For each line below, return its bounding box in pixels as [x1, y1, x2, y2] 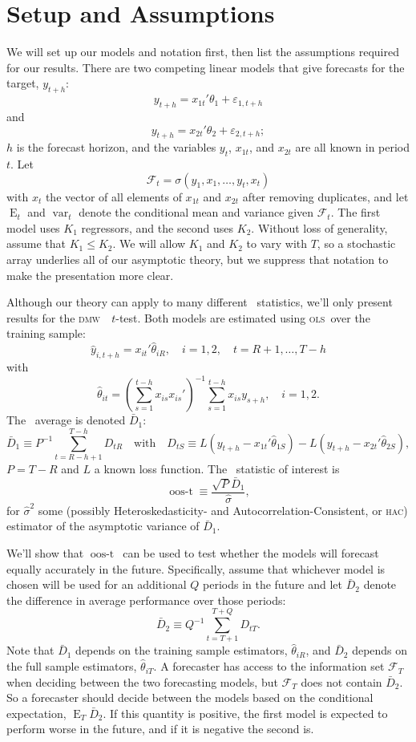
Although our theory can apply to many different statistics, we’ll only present [6, 294, 393, 310]
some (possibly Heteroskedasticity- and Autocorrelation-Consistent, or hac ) [38, 501, 408, 518]
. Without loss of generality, [251, 219, 388, 236]
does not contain [301, 673, 382, 690]
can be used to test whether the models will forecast [123, 544, 379, 561]
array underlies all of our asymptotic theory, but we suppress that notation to [6, 251, 389, 268]
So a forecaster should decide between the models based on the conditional [6, 689, 374, 706]
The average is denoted [6, 412, 126, 428]
